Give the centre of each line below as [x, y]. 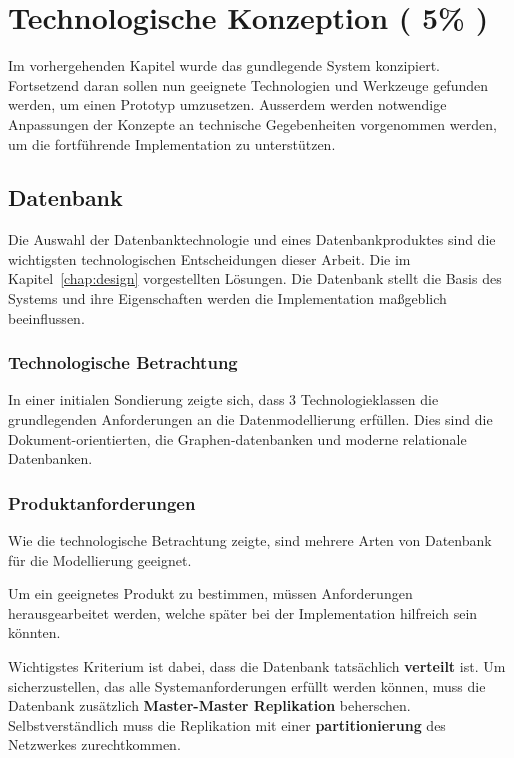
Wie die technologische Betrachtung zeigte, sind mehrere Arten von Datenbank [250, 540]
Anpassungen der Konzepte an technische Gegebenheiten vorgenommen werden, [252, 123]
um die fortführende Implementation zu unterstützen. [172, 143]
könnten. [34, 632]
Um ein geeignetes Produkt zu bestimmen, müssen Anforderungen [210, 593]
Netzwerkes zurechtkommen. [94, 744]
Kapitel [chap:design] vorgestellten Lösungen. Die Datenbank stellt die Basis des [255, 278]
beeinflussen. [46, 317]
